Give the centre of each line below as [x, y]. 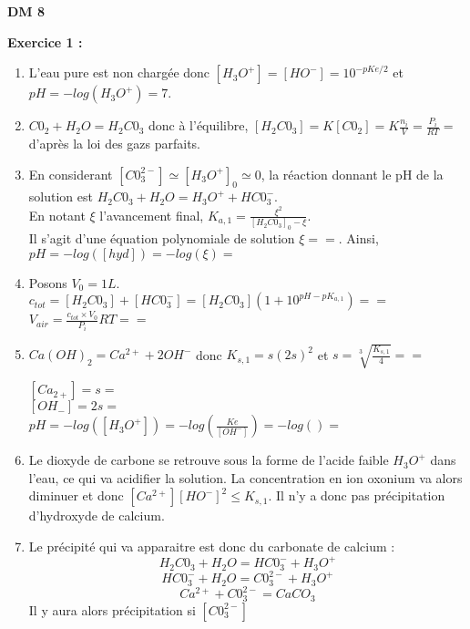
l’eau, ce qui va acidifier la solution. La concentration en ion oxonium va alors [245, 477]
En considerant [71, 174]
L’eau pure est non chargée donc [119, 72]
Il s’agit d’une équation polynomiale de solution [162, 238]
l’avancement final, [152, 215]
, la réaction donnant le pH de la [352, 174]
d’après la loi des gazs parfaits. [115, 144]
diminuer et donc [76, 495]
